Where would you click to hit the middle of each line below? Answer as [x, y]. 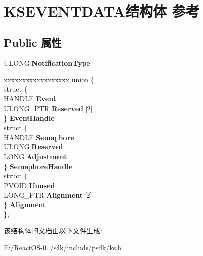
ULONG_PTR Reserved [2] [48, 108]
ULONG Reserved [34, 147]
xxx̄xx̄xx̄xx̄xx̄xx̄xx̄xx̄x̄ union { [49, 79]
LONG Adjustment [36, 156]
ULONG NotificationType [47, 63]
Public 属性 [33, 42]
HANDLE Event [30, 99]
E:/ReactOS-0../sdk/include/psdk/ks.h [63, 247]
